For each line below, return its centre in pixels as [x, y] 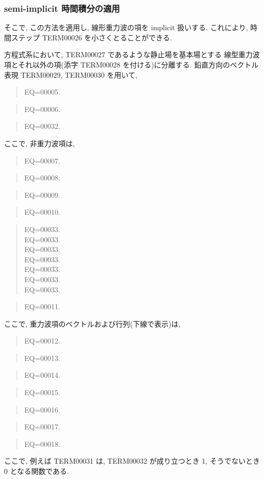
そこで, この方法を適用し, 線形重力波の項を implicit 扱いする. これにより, [126, 27]
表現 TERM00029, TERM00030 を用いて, [71, 74]
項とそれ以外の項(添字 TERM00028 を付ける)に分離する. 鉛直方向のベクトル [131, 64]
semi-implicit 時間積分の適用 [62, 8]
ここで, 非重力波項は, [40, 143]
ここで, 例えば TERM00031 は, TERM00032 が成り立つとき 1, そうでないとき [132, 461]
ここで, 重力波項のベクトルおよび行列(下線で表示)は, [92, 323]
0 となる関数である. [37, 471]
